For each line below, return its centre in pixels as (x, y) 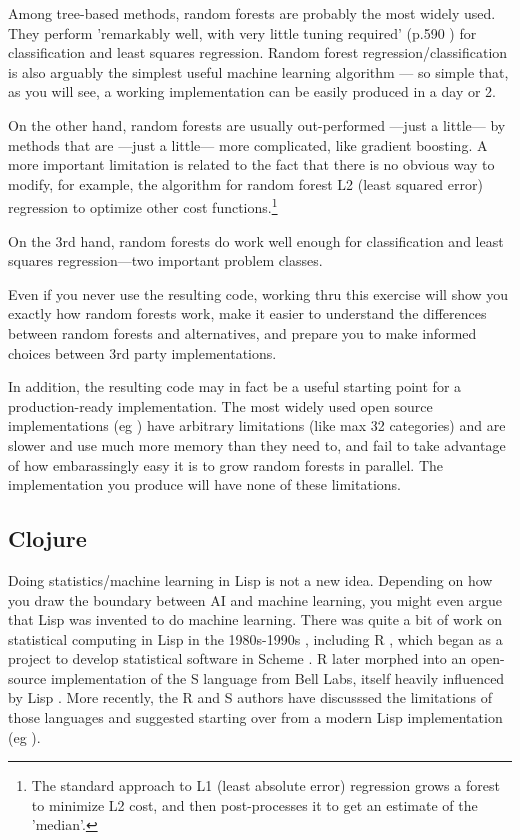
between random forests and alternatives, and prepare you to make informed (242, 332)
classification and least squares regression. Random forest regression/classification (258, 52)
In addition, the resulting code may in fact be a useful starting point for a (235, 386)
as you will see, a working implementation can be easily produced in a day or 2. (252, 91)
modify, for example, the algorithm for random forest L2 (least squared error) (245, 183)
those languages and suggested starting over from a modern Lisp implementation (255, 717)
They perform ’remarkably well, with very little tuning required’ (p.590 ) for (242, 32)
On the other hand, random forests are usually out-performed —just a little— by (257, 124)
